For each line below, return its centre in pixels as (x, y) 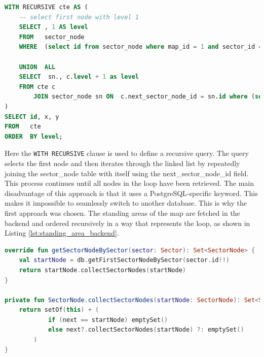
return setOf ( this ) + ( (59, 310)
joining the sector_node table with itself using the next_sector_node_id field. (127, 173)
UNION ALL (37, 67)
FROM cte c (37, 87)
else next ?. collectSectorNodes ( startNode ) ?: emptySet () (146, 330)
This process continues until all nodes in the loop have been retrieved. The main (129, 183)
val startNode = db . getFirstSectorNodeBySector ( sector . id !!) (124, 260)
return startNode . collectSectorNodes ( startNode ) (102, 270)
